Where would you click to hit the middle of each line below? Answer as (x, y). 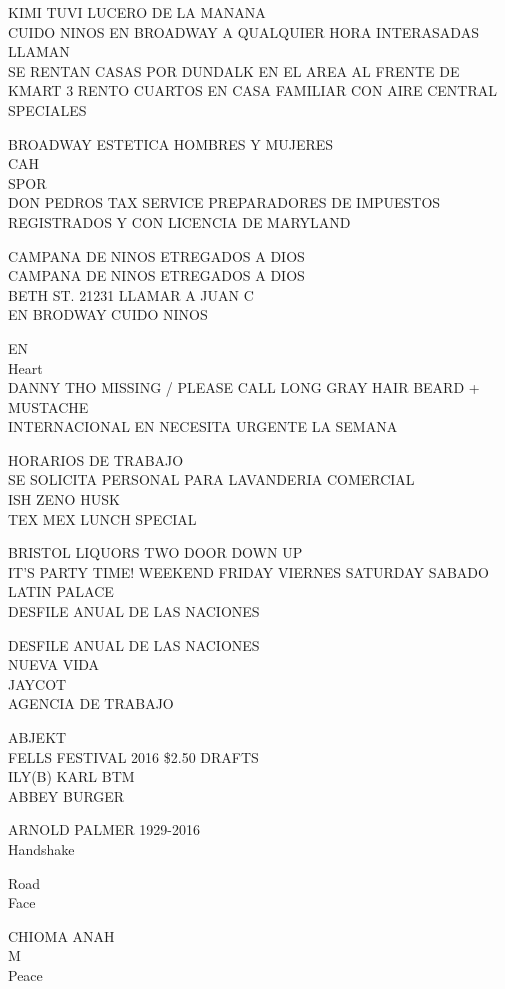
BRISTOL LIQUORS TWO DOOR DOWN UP (155, 552)
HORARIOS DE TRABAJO (96, 459)
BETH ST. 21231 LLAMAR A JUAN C (131, 294)
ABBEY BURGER (66, 795)
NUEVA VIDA (53, 664)
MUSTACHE (48, 406)
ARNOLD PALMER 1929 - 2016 (104, 829)
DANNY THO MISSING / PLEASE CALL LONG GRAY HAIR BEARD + (244, 387)
